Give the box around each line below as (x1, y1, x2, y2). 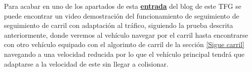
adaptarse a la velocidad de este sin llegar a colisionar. (4, 58, 168, 69)
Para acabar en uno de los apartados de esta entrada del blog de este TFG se (4, 1, 242, 11)
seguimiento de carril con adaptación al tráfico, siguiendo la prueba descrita (4, 20, 233, 30)
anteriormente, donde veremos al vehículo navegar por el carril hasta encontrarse (4, 29, 249, 40)
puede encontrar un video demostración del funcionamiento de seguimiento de (4, 10, 239, 21)
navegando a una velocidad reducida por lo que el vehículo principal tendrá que (4, 48, 245, 59)
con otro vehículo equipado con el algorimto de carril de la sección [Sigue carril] (4, 39, 245, 49)
